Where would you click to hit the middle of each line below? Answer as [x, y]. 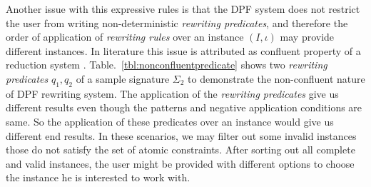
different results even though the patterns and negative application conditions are [184, 107]
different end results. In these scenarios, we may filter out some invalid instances [181, 135]
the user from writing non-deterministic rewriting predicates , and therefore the [177, 22]
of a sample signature [123, 78]
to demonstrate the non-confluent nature [276, 78]
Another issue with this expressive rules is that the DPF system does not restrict [183, 9]
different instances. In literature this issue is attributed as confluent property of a [183, 50]
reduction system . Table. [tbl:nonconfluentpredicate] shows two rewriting [167, 65]
